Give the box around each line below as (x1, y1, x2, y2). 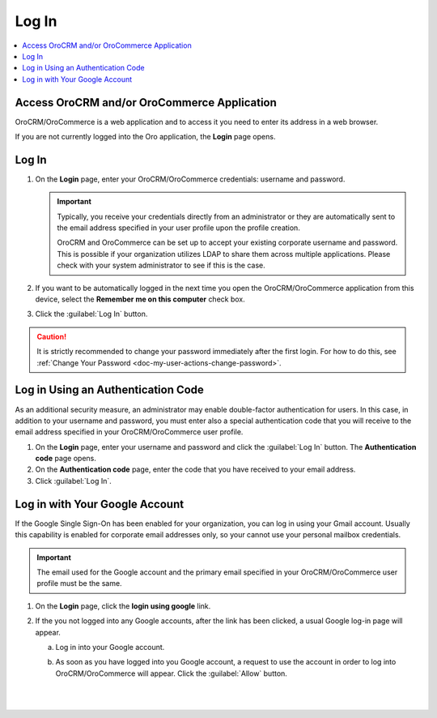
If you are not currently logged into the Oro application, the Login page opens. (15, 132, 276, 142)
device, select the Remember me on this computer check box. (35, 294, 246, 304)
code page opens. (35, 454, 97, 464)
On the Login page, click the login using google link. (35, 600, 211, 611)
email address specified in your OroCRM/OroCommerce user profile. (15, 427, 244, 437)
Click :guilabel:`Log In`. (35, 476, 112, 485)
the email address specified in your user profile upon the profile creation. (57, 223, 301, 233)
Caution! (36, 331, 67, 341)
